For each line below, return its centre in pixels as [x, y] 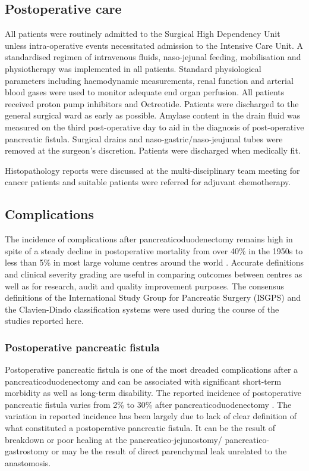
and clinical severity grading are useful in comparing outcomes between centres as [154, 274]
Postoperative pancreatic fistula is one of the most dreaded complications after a [152, 369]
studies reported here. [44, 321]
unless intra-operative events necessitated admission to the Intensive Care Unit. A [154, 45]
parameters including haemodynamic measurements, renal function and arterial [149, 80]
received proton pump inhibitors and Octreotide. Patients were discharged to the [152, 103]
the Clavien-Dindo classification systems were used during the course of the [142, 309]
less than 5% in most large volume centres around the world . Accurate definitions [154, 262]
